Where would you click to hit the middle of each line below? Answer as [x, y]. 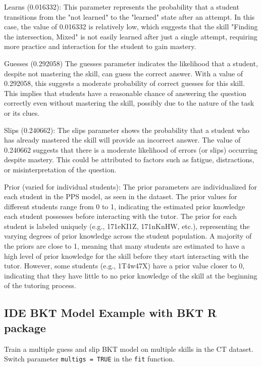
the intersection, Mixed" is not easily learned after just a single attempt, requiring [131, 36]
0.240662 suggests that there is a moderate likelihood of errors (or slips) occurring [131, 149]
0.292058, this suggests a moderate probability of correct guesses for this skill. [124, 83]
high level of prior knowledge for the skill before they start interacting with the [126, 256]
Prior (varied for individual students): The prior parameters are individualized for [131, 186]
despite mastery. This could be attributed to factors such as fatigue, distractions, [129, 159]
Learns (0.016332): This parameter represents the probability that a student [122, 7]
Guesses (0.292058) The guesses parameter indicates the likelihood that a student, [131, 63]
